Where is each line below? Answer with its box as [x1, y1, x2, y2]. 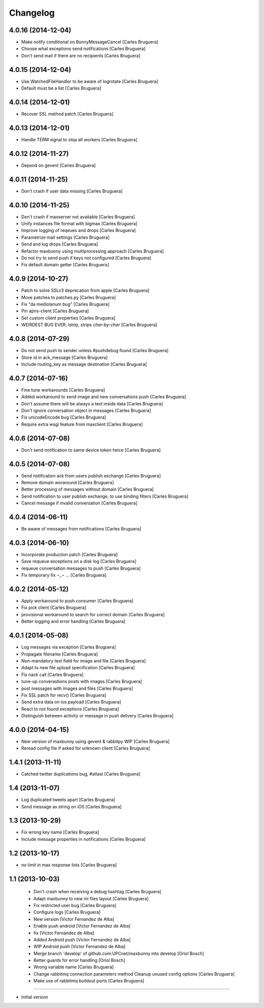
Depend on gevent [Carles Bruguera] [21, 162, 96, 168]
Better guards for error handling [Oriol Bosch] [33, 958, 126, 963]
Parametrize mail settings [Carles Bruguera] [21, 234, 110, 240]
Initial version [21, 994, 48, 1000]
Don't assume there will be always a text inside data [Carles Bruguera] [21, 401, 163, 406]
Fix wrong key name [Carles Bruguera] [21, 829, 100, 835]
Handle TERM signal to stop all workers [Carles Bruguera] [21, 136, 138, 142]
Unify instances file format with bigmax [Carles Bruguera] [21, 221, 138, 227]
